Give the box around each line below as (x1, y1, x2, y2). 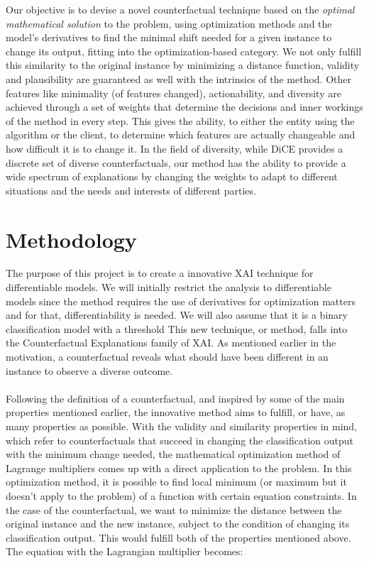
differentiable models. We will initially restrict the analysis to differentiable (6, 280, 331, 295)
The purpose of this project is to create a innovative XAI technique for (6, 266, 314, 280)
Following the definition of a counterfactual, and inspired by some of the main (6, 390, 345, 405)
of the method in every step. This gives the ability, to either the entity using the (6, 113, 355, 128)
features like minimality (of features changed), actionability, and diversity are (6, 85, 341, 100)
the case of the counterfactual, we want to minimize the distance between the (6, 502, 342, 517)
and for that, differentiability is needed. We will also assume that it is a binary (6, 307, 348, 322)
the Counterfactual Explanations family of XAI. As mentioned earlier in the (6, 335, 336, 350)
